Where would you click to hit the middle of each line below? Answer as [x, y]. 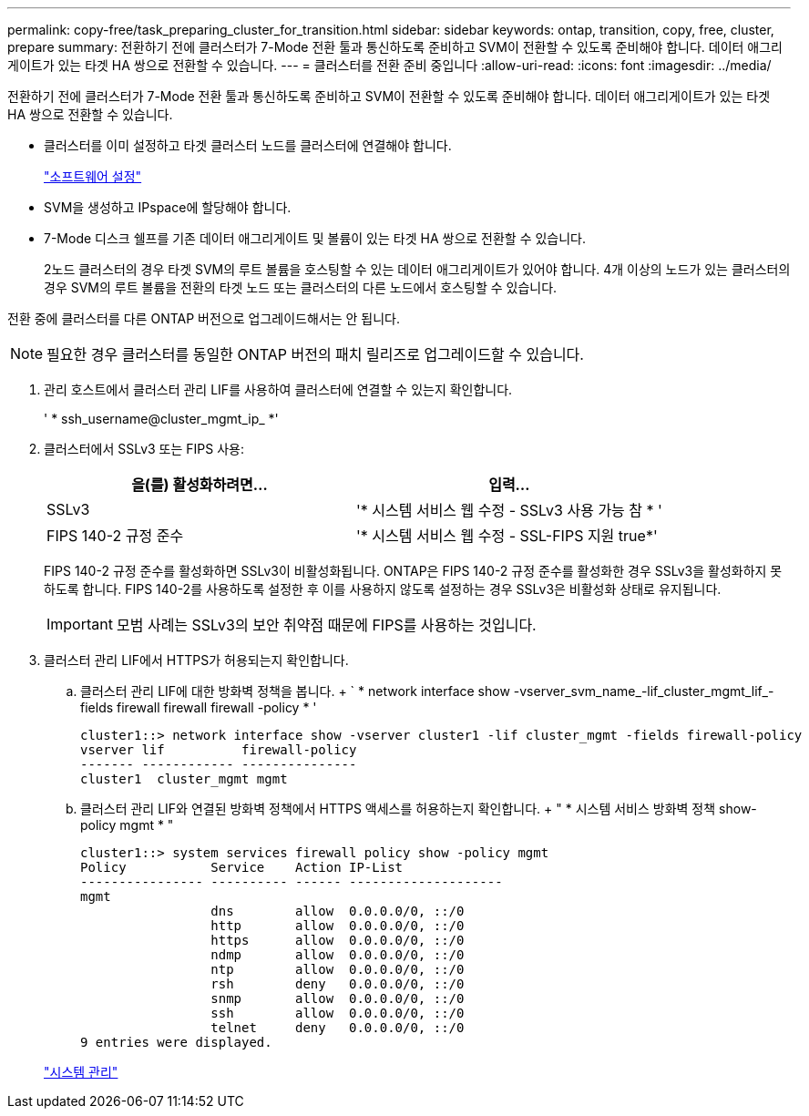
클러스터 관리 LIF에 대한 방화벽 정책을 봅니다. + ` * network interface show [295, 691]
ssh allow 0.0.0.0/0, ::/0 [338, 1013]
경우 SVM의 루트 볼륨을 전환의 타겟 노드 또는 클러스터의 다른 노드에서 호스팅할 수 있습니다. [301, 287]
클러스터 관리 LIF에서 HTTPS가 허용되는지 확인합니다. [196, 660]
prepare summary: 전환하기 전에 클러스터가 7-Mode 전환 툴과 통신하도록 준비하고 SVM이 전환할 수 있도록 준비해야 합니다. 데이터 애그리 [395, 47]
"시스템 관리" [81, 1072]
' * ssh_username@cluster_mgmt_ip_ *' [161, 419]
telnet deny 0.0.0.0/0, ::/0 [338, 1028]
